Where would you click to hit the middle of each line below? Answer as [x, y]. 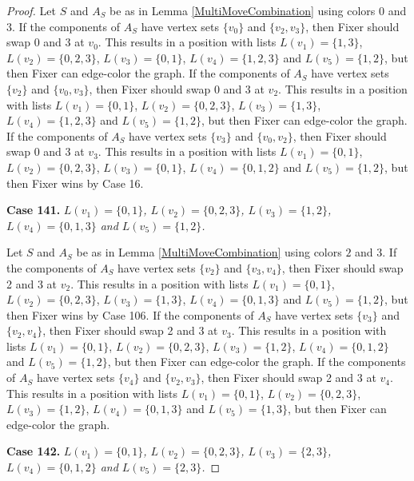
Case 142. [34, 451]
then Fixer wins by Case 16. [75, 183]
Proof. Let [31, 10]
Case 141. [34, 210]
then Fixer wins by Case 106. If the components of [130, 314]
